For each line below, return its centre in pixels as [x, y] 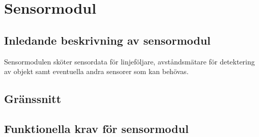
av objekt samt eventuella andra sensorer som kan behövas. [96, 71]
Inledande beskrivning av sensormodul [107, 40]
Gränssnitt [33, 99]
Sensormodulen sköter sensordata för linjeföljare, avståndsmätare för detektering [129, 61]
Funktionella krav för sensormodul [96, 128]
